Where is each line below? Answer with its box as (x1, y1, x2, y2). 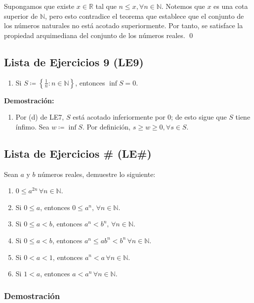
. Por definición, (82, 121, 131, 131)
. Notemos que (161, 1, 205, 11)
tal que (95, 1, 117, 11)
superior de (4, 10, 38, 21)
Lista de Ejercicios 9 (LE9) (4, 54, 144, 69)
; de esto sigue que (171, 112, 227, 122)
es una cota (213, 1, 248, 11)
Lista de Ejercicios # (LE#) (4, 145, 152, 161)
